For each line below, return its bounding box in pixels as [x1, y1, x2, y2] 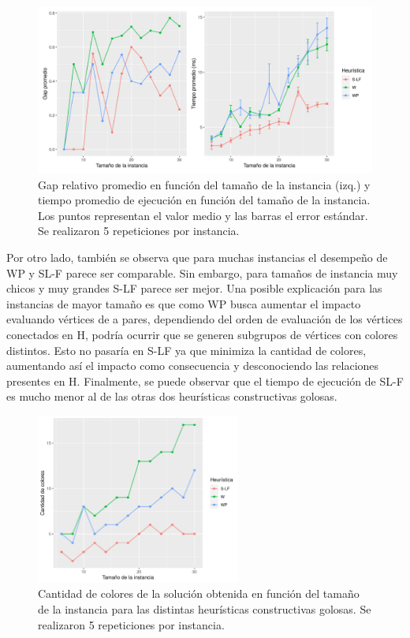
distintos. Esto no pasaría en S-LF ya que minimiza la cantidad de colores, [6, 341, 367, 358]
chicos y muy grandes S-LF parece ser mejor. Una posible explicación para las [6, 280, 382, 297]
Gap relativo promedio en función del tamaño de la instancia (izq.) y [38, 176, 371, 192]
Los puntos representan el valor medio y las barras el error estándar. [38, 207, 368, 223]
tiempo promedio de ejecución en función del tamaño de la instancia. [38, 192, 371, 208]
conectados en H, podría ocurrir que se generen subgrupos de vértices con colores [6, 326, 398, 342]
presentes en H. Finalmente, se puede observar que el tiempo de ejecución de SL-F [6, 372, 404, 389]
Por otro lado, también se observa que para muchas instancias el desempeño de [6, 248, 388, 265]
